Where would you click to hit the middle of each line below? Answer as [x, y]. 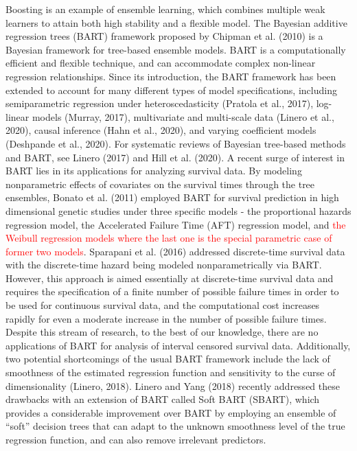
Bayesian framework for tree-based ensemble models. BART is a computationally [176, 49]
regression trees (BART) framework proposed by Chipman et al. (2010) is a [164, 36]
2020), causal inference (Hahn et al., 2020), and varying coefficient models [161, 130]
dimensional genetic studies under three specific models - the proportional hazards [178, 210]
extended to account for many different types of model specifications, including [171, 90]
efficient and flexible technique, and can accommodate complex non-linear [161, 63]
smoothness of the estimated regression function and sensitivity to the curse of [171, 372]
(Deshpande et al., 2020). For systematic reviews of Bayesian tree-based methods [176, 143]
